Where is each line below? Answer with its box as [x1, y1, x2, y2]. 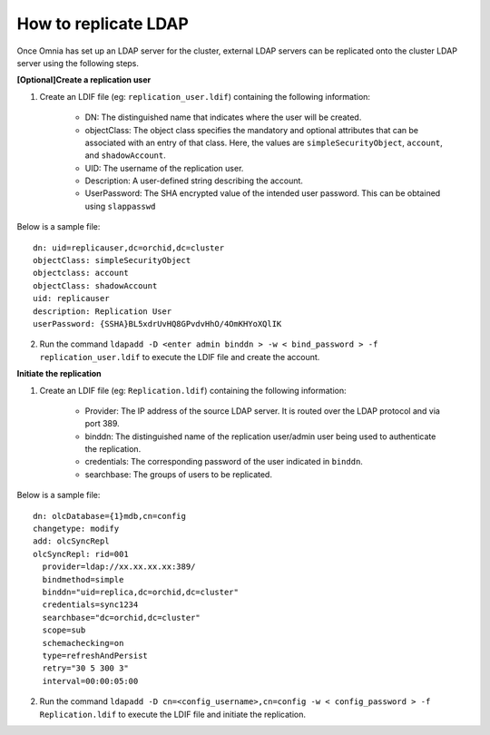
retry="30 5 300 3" [42, 663, 129, 673]
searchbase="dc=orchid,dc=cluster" [42, 612, 201, 622]
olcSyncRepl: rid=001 [33, 549, 129, 559]
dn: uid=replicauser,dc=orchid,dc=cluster [33, 242, 225, 253]
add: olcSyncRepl [33, 536, 110, 546]
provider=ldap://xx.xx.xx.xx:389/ [42, 562, 196, 572]
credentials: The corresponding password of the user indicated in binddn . [84, 456, 363, 467]
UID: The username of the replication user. [84, 162, 244, 173]
